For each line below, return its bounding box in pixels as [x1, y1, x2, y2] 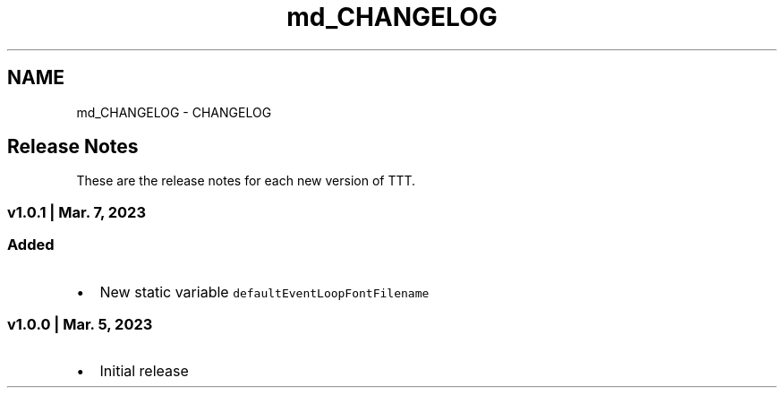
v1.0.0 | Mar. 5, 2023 [7, 314, 153, 333]
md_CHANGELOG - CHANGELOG [76, 104, 272, 120]
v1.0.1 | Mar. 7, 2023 [7, 202, 146, 221]
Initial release [99, 362, 189, 381]
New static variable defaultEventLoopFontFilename [99, 282, 430, 301]
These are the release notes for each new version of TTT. [76, 173, 416, 189]
